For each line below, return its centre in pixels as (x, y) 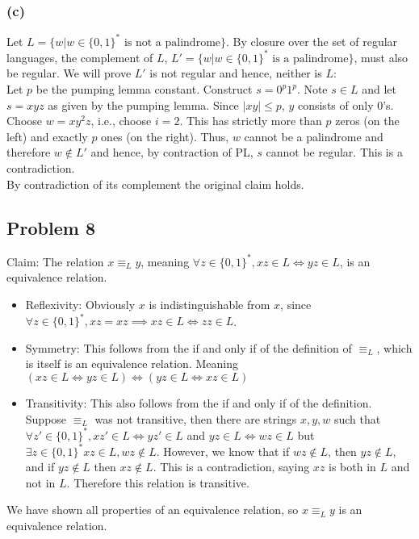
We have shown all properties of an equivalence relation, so (153, 510)
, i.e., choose (121, 121)
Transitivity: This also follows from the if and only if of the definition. (199, 402)
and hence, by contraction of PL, (172, 152)
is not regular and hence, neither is (236, 73)
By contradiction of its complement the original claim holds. (155, 184)
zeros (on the (367, 121)
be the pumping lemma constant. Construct (144, 89)
